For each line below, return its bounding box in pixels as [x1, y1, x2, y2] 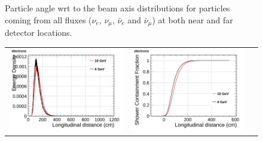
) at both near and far [152, 13, 233, 26]
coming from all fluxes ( [5, 13, 92, 26]
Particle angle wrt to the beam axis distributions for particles [5, 2, 230, 14]
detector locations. [5, 26, 72, 39]
